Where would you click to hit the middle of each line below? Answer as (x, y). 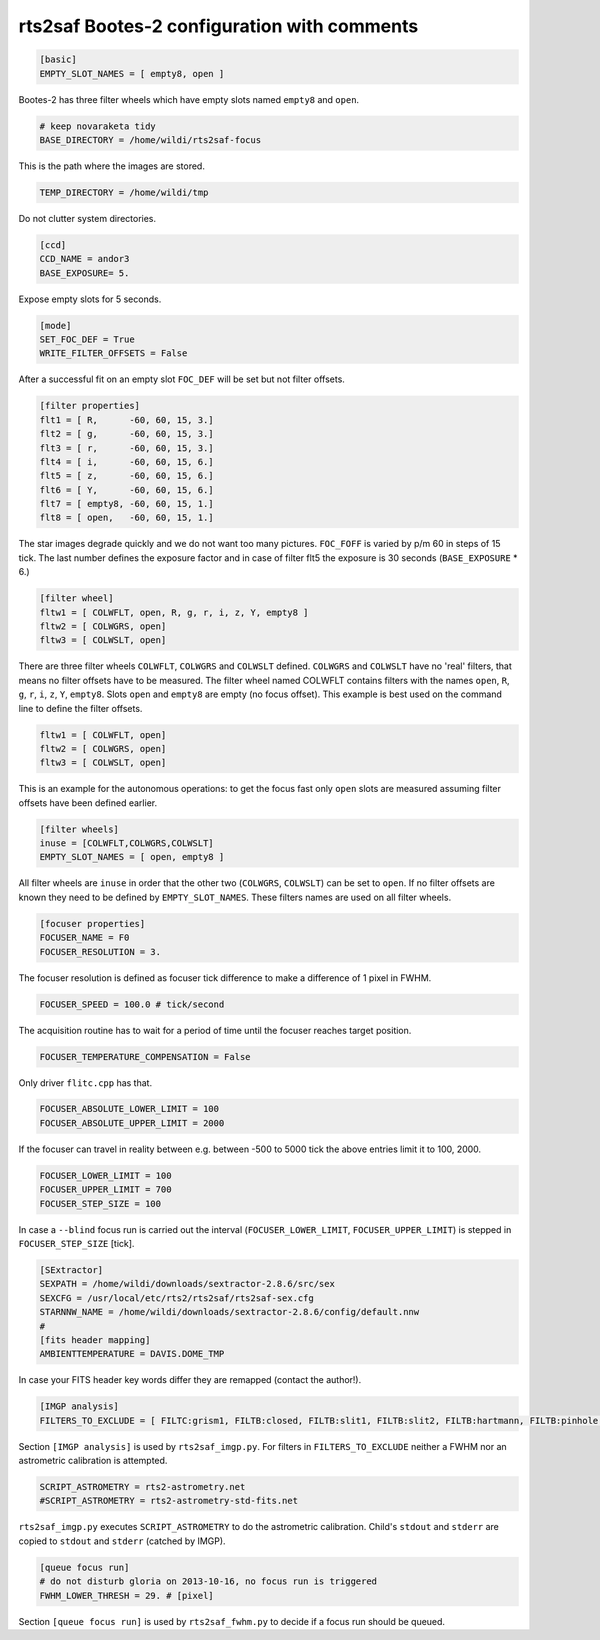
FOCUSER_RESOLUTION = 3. (100, 951)
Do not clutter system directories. (87, 218)
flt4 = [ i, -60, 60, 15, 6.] (126, 461)
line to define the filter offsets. (80, 708)
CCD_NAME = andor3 (84, 259)
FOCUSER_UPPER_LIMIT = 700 (105, 1189)
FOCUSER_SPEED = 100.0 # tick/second (132, 1004)
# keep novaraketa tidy (98, 126)
